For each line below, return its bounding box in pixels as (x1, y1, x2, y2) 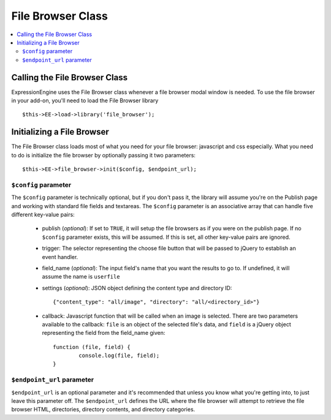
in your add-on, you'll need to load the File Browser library (11, 97, 159, 104)
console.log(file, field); (78, 352, 160, 359)
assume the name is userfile (42, 273, 120, 280)
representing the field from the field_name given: (42, 329, 165, 337)
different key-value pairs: (11, 211, 75, 219)
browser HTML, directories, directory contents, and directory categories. (11, 406, 196, 413)
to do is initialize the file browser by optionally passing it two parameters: (11, 151, 196, 159)
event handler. (42, 253, 78, 260)
